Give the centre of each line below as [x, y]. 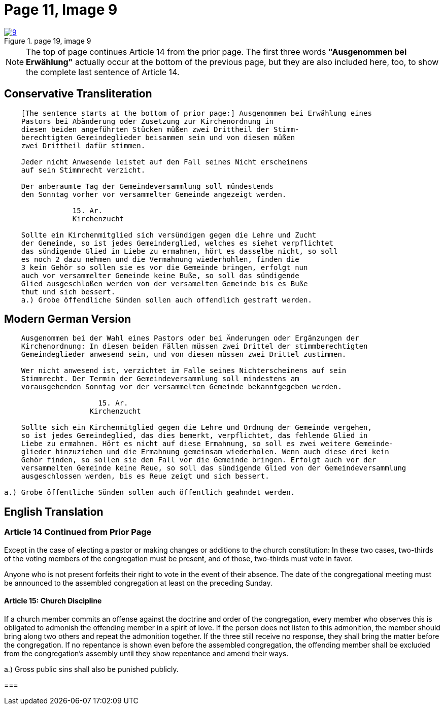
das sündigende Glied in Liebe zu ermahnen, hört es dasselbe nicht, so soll [179, 251]
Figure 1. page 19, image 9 [48, 41]
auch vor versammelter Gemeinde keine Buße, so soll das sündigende [160, 275]
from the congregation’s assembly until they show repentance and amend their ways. [146, 653]
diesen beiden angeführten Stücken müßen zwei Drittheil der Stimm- [160, 129]
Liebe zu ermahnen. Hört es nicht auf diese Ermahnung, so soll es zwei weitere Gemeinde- [207, 444]
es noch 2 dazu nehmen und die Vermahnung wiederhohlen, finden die [160, 259]
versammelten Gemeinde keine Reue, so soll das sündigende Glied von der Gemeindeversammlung [214, 468]
